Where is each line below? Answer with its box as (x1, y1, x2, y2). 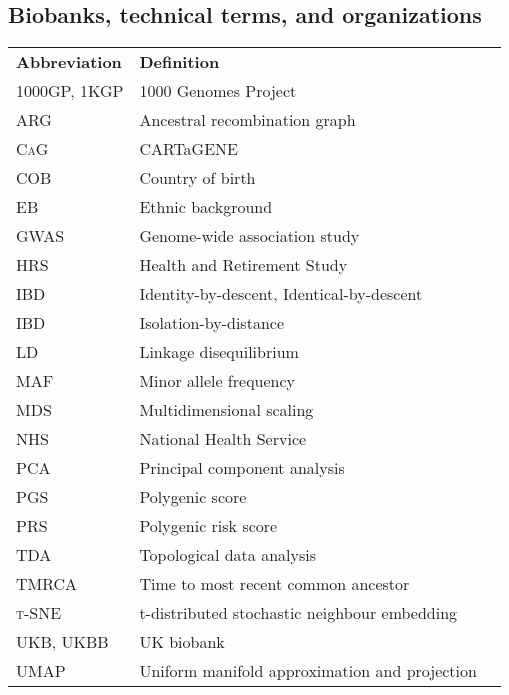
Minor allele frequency (139, 369, 296, 393)
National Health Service (139, 427, 307, 451)
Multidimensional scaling (139, 398, 314, 422)
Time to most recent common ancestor (139, 572, 410, 596)
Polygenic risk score (139, 514, 278, 538)
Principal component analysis (139, 456, 345, 480)
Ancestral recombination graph (139, 108, 356, 132)
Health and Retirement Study (139, 253, 348, 277)
